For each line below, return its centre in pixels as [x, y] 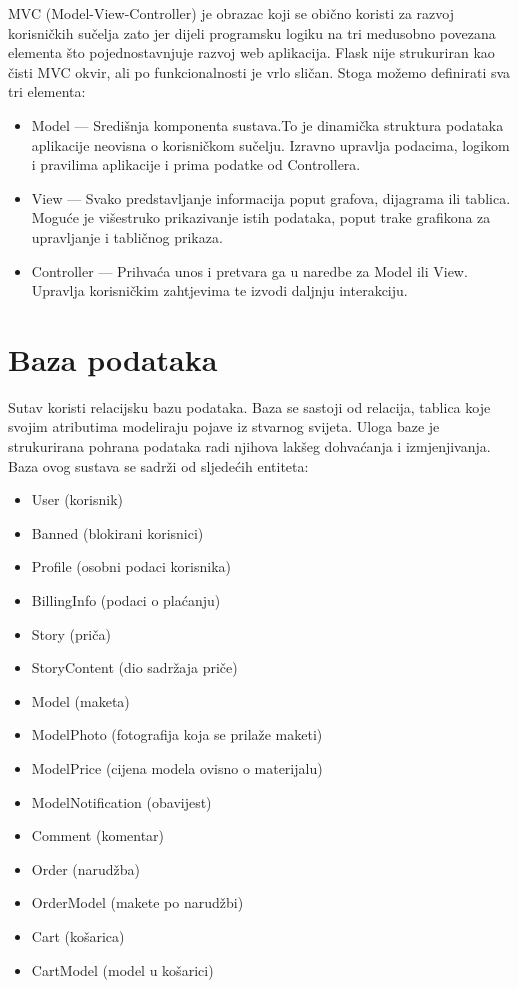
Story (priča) [71, 633]
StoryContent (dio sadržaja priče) [134, 667]
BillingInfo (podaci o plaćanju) [126, 600]
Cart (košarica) [78, 935]
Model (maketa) [80, 700]
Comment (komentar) [98, 835]
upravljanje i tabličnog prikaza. [127, 236]
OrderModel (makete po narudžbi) [137, 902]
